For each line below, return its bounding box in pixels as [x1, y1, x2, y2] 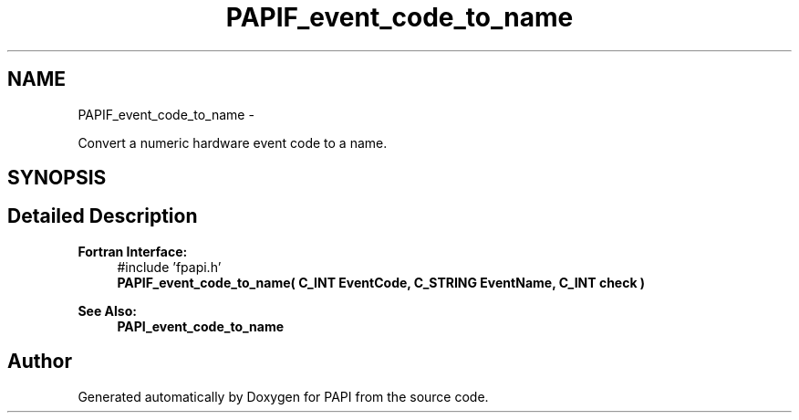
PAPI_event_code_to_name [117, 318, 285, 334]
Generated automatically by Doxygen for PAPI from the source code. [78, 388, 489, 404]
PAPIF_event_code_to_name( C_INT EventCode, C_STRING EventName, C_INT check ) [117, 274, 646, 290]
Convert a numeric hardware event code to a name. [78, 134, 388, 151]
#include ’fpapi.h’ [117, 258, 222, 275]
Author [7, 350, 72, 373]
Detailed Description [7, 205, 198, 228]
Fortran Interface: [78, 243, 188, 259]
